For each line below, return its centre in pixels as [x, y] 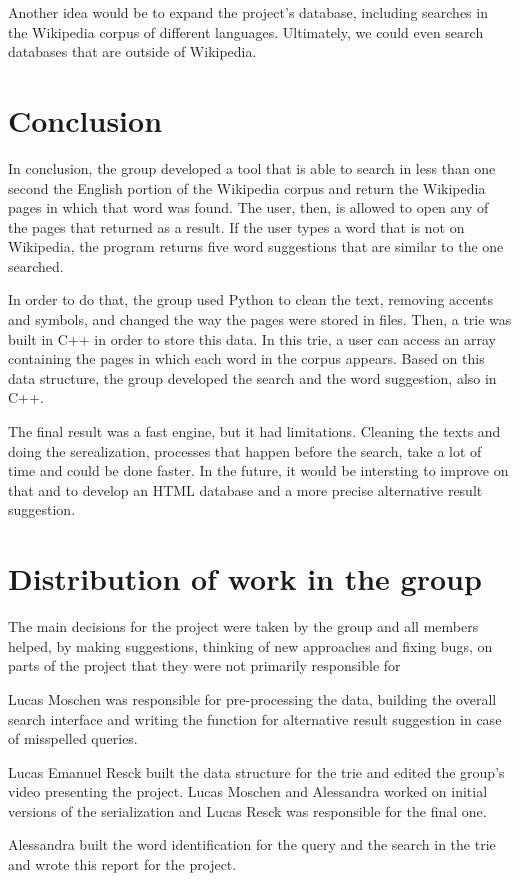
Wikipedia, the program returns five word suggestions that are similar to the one [256, 246]
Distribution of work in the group [245, 578]
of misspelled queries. [73, 738]
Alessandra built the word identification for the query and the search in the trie [252, 844]
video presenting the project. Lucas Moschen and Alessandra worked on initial [248, 791]
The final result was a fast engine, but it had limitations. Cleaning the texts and [254, 431]
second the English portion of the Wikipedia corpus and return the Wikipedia [247, 187]
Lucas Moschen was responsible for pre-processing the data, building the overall [252, 698]
